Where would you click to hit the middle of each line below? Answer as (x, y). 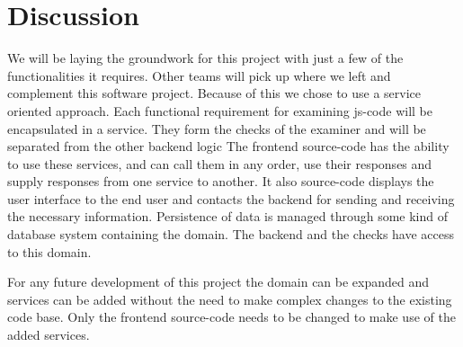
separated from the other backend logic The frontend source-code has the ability (228, 146)
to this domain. (49, 251)
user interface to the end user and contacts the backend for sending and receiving (231, 198)
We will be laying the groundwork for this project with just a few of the (205, 58)
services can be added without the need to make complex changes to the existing (230, 299)
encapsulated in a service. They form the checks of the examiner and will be (217, 128)
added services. (49, 335)
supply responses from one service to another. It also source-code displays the (221, 181)
